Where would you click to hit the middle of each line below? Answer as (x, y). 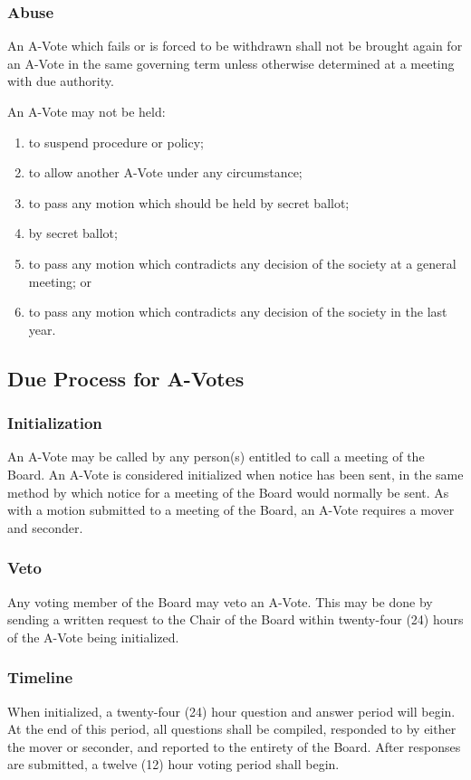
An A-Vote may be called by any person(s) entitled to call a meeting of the (216, 457)
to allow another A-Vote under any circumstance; (165, 172)
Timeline (40, 677)
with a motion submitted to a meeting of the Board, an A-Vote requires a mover (231, 510)
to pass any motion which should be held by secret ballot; (189, 202)
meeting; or (60, 281)
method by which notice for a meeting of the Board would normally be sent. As (228, 492)
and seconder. (45, 527)
